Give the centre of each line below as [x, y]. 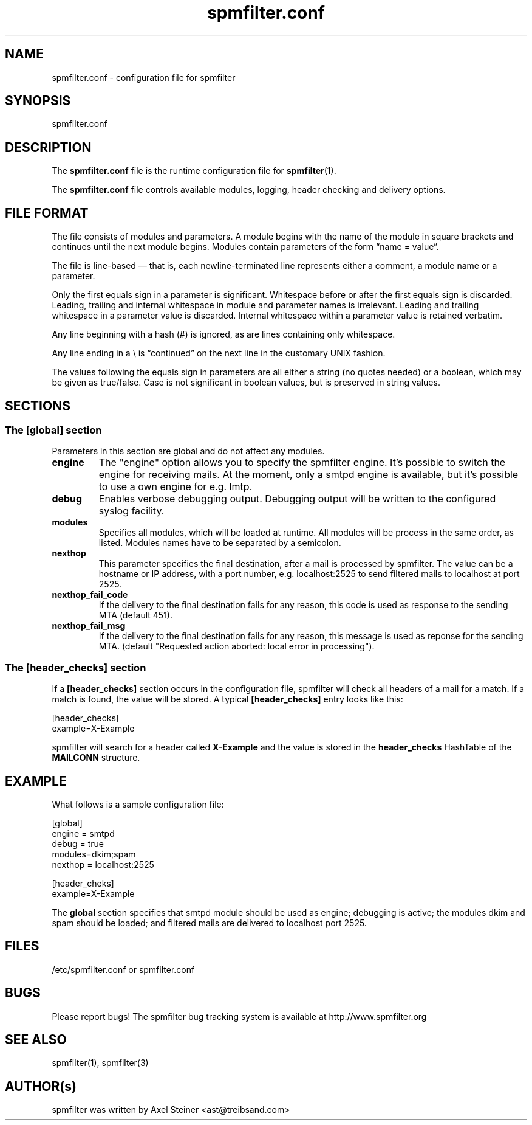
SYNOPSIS [38, 101]
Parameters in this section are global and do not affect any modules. [188, 451]
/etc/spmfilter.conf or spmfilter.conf [123, 969]
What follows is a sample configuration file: [138, 804]
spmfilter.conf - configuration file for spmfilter [144, 77]
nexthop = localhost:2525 [103, 864]
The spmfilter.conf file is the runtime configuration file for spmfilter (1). [194, 171]
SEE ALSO [36, 1040]
